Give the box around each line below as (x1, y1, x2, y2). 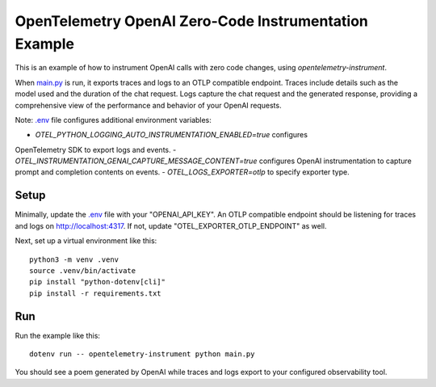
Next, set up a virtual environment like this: (15, 236, 157, 246)
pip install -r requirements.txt (29, 288, 161, 298)
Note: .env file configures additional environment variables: (15, 115, 212, 124)
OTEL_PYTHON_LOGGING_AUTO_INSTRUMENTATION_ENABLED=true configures (35, 130, 308, 140)
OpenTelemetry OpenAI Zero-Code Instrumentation (15, 12, 369, 30)
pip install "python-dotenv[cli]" (29, 277, 166, 287)
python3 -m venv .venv (29, 254, 119, 264)
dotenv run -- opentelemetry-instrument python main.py (29, 350, 255, 359)
